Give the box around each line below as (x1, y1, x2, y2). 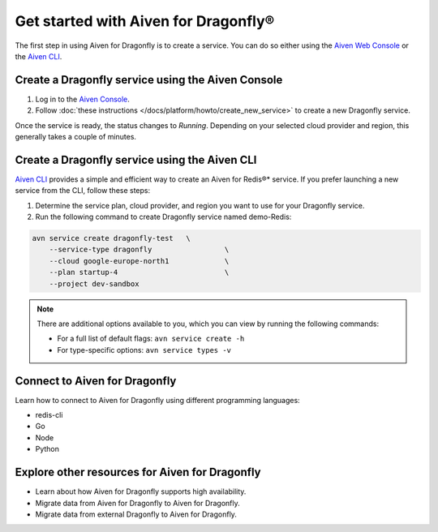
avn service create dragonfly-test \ (32, 234, 191, 243)
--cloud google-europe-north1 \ (49, 256, 230, 265)
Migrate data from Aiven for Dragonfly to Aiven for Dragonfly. (35, 498, 241, 508)
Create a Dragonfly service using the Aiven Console (15, 73, 283, 87)
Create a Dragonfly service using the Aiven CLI (15, 152, 257, 166)
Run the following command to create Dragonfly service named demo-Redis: (35, 212, 292, 222)
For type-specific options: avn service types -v (57, 345, 231, 354)
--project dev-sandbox (49, 279, 140, 288)
